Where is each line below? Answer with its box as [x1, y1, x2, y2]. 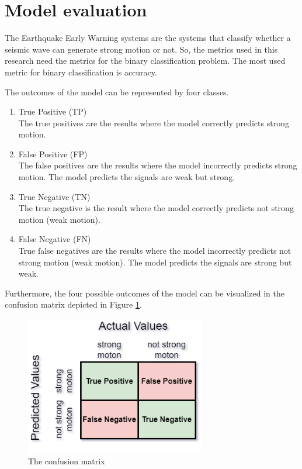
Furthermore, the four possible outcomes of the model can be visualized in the [5, 287, 284, 299]
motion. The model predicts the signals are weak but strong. [18, 171, 235, 183]
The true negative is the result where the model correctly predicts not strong [18, 202, 294, 214]
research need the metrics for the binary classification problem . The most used [5, 54, 286, 67]
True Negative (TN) [18, 190, 91, 202]
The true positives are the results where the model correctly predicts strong [18, 116, 289, 129]
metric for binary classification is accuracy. [5, 65, 157, 78]
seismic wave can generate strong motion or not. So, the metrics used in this [5, 43, 278, 55]
